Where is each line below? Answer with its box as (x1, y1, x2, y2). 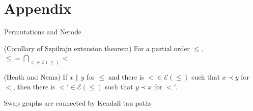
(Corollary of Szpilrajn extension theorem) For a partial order (4, 43, 190, 53)
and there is (108, 72, 144, 82)
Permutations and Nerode (4, 27, 82, 37)
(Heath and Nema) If (4, 72, 68, 82)
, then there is (13, 81, 56, 91)
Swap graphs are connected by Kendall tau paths (4, 98, 152, 108)
